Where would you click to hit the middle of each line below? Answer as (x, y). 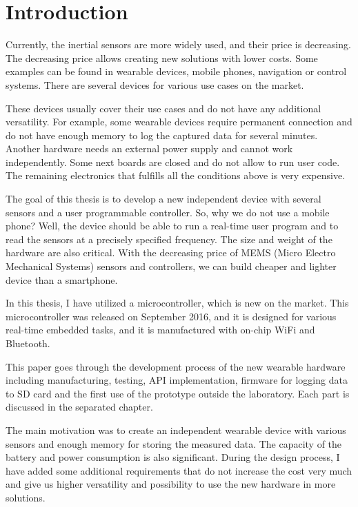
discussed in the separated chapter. (79, 407)
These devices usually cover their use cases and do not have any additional (163, 108)
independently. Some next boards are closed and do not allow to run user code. (173, 162)
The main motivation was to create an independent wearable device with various (176, 430)
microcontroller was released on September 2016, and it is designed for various (171, 316)
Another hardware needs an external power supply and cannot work (149, 148)
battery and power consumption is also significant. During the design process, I (173, 457)
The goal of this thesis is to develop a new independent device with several (163, 199)
